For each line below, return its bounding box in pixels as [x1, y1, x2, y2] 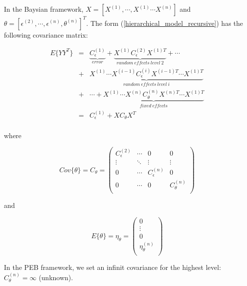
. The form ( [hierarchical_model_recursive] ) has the [86, 18, 243, 28]
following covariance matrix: [4, 29, 88, 40]
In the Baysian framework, [4, 4, 84, 14]
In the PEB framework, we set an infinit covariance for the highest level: [4, 262, 221, 272]
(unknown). [39, 272, 73, 282]
